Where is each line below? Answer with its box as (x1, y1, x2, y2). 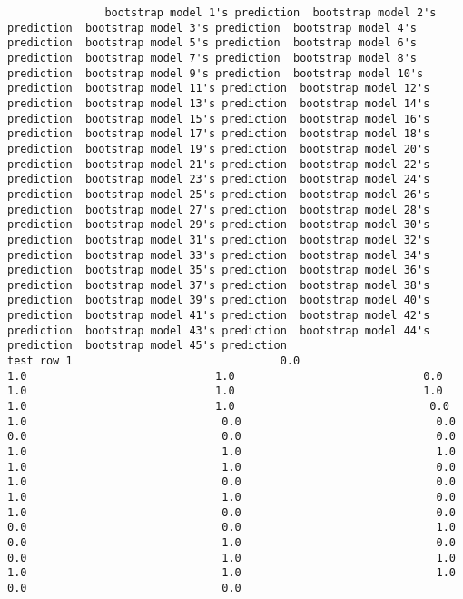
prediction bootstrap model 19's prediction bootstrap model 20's (7, 142, 430, 155)
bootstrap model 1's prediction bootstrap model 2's (104, 6, 437, 19)
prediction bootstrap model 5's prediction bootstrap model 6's (7, 36, 418, 50)
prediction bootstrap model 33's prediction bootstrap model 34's (7, 248, 430, 262)
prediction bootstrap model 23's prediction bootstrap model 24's (7, 173, 430, 186)
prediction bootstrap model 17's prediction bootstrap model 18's (7, 127, 430, 141)
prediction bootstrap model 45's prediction (7, 339, 287, 353)
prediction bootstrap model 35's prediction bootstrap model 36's (7, 264, 430, 277)
